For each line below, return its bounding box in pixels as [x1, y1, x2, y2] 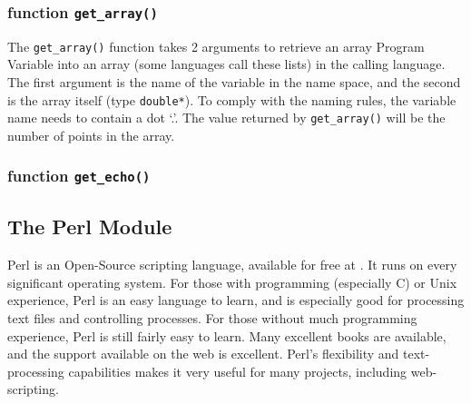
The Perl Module [7, 212, 172, 241]
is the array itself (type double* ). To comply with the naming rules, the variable [7, 90, 456, 109]
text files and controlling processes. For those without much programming [7, 308, 417, 327]
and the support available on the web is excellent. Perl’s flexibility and [7, 344, 399, 363]
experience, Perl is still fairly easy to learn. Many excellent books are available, [7, 326, 446, 345]
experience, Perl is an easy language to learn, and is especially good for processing [7, 291, 465, 310]
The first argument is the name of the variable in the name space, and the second [7, 73, 461, 92]
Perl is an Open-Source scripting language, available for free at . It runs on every [7, 255, 457, 274]
